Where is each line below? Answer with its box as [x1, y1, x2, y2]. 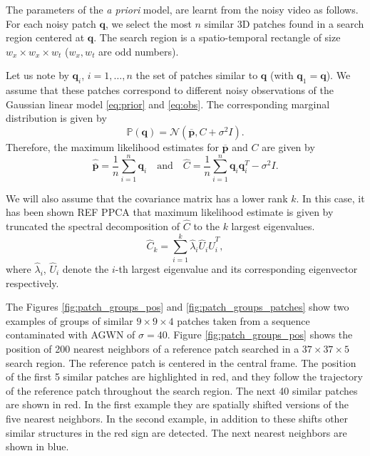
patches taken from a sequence [177, 313, 310, 328]
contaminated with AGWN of [6, 327, 135, 342]
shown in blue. [6, 439, 69, 454]
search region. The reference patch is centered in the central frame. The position [6, 355, 356, 370]
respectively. [6, 275, 59, 290]
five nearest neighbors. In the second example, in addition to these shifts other [6, 410, 349, 425]
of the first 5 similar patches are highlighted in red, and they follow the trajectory [6, 369, 363, 384]
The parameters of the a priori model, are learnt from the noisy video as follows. [6, 2, 359, 16]
